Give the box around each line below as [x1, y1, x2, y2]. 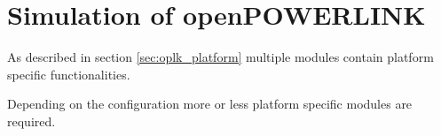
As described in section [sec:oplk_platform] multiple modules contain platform [7, 48, 434, 66]
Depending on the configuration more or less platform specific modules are [7, 94, 413, 113]
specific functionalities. [7, 64, 130, 83]
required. [7, 111, 56, 130]
